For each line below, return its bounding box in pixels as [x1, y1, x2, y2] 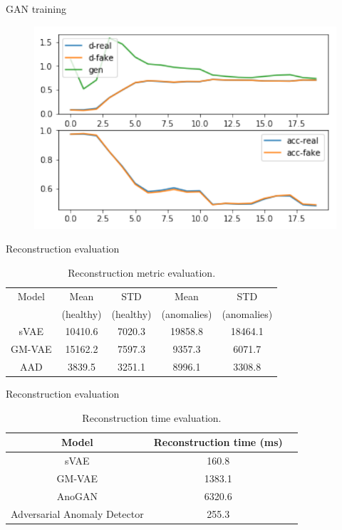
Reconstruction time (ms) [153, 435, 283, 450]
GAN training [6, 1, 66, 16]
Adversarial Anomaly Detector [11, 506, 144, 521]
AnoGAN [56, 488, 98, 503]
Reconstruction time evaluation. [82, 410, 222, 425]
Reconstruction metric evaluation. [68, 265, 216, 280]
